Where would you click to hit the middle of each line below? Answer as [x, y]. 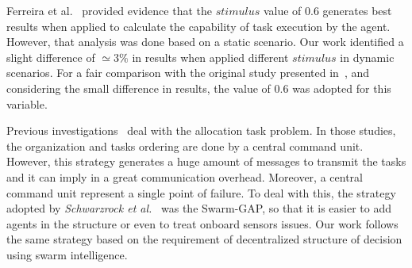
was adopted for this [342, 88]
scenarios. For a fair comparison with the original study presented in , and [188, 73]
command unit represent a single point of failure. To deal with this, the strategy [201, 192]
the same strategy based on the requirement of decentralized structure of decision [204, 239]
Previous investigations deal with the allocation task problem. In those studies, [201, 130]
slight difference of [51, 57]
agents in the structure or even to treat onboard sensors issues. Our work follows [202, 223]
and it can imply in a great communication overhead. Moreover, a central [185, 176]
